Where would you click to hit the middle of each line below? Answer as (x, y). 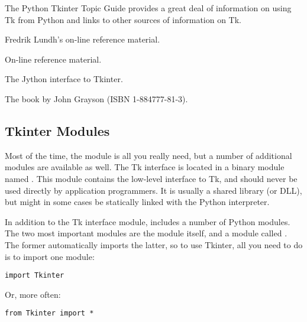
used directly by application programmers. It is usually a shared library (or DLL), (153, 190)
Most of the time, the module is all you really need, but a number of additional (148, 155)
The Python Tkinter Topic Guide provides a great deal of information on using (148, 8)
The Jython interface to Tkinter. (64, 79)
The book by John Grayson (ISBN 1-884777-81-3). (96, 98)
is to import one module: (50, 256)
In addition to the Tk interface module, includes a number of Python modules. (148, 221)
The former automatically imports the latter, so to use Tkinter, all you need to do (154, 244)
